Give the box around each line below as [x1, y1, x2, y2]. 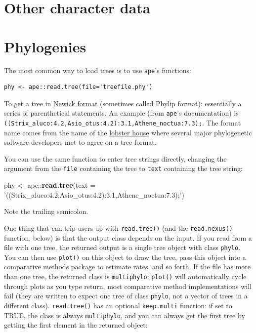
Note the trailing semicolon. [4, 206, 88, 216]
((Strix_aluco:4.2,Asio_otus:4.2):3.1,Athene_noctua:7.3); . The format [4, 118, 241, 127]
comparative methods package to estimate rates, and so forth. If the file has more [4, 261, 251, 272]
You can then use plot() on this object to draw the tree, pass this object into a [4, 251, 246, 262]
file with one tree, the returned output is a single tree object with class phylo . [4, 242, 241, 252]
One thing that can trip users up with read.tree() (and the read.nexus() [4, 222, 233, 233]
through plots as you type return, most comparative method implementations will [4, 281, 252, 291]
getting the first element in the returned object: [4, 320, 148, 330]
